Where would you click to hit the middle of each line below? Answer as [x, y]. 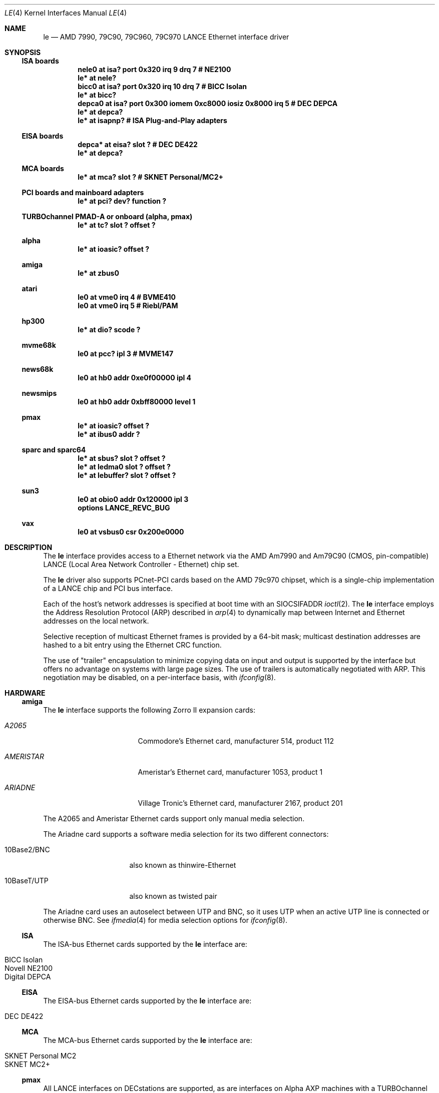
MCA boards [43, 168]
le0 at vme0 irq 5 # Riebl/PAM [128, 306]
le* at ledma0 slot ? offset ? [124, 467]
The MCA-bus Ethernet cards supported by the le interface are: [148, 1040]
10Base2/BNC [27, 850]
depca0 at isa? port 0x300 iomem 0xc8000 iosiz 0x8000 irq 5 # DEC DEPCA [208, 103]
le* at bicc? [97, 95]
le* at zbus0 [98, 273]
